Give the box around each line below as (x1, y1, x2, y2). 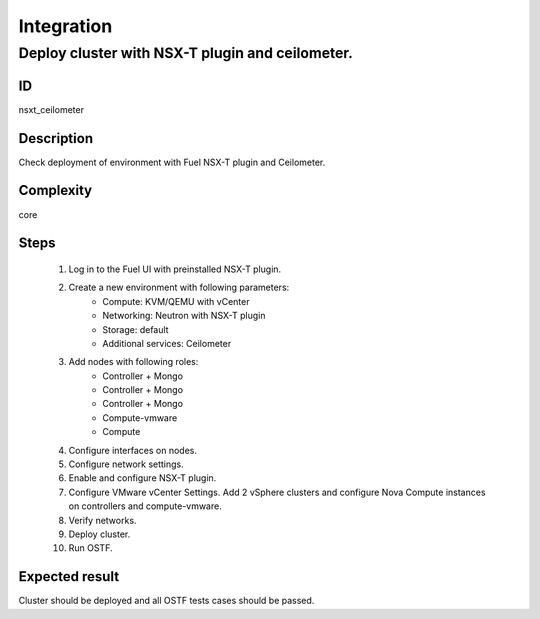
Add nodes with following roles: (68, 356, 199, 368)
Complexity (18, 182, 93, 199)
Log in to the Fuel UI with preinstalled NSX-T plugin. (68, 263, 282, 275)
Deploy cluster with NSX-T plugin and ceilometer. (18, 44, 354, 62)
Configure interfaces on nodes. (68, 444, 197, 456)
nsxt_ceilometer (18, 103, 85, 115)
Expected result (18, 568, 120, 585)
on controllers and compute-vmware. (68, 500, 222, 512)
